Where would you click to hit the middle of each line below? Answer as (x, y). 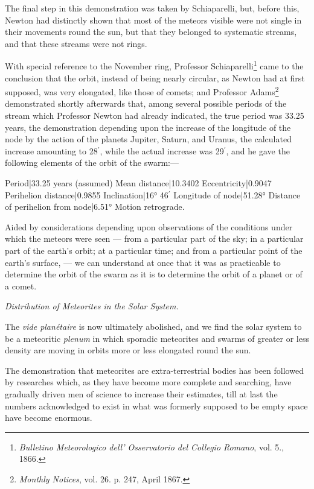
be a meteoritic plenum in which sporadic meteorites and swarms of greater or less (157, 338)
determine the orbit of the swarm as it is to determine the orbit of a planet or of (154, 274)
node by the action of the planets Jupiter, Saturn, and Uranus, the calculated (148, 139)
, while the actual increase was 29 (162, 150)
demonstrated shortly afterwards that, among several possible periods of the (146, 103)
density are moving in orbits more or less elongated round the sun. (128, 350)
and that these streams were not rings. (76, 43)
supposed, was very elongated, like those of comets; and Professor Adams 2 (142, 91)
